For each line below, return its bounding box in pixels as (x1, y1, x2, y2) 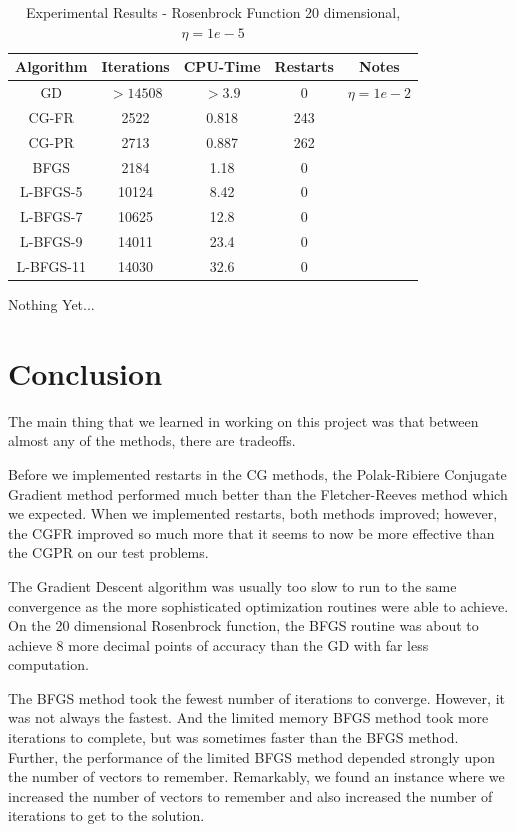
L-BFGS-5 (19, 181, 83, 202)
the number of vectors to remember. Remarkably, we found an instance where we (8, 766, 505, 787)
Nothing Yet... (8, 294, 95, 315)
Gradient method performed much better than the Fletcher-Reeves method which (8, 483, 508, 504)
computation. (8, 654, 89, 675)
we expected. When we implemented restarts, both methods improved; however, (8, 503, 498, 524)
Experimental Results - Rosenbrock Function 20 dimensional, (25, 2, 401, 22)
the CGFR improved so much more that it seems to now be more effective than (8, 522, 495, 543)
